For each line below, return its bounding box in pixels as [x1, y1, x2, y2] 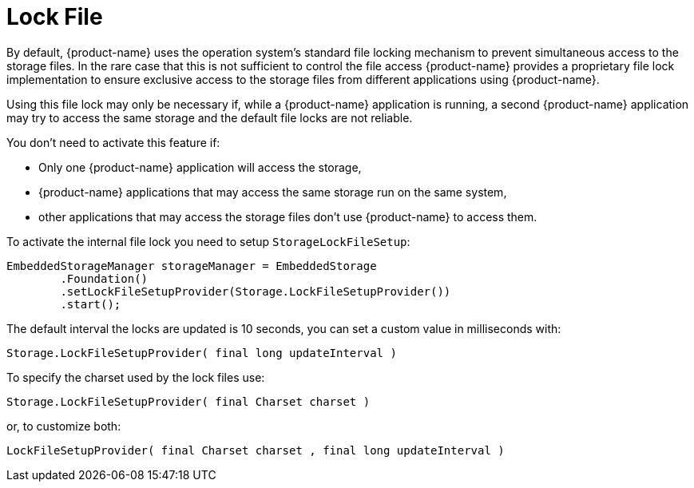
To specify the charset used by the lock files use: [6, 370, 265, 384]
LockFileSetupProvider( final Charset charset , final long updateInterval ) [6, 443, 505, 457]
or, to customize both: [6, 419, 121, 433]
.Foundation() [60, 272, 149, 285]
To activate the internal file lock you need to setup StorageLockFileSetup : [6, 234, 410, 248]
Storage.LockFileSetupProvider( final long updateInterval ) [6, 346, 397, 359]
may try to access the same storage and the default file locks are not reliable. [6, 110, 413, 125]
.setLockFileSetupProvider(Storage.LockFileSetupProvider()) [60, 284, 451, 298]
